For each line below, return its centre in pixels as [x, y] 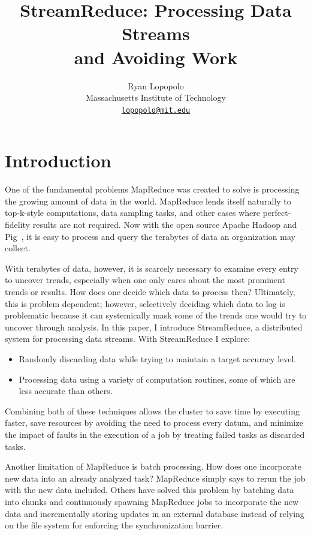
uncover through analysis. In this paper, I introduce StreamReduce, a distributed [154, 327]
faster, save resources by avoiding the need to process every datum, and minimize [154, 423]
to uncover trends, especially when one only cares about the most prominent [145, 280]
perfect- [277, 213]
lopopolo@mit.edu [156, 110]
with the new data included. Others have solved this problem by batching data [150, 490]
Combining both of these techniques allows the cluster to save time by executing [152, 411]
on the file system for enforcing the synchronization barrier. [114, 525]
